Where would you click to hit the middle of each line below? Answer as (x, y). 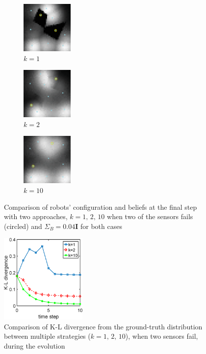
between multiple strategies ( (47, 336)
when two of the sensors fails (150, 216)
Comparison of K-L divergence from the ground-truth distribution (103, 326)
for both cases (101, 226)
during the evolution (35, 345)
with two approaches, (36, 216)
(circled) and (23, 226)
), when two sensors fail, (162, 336)
